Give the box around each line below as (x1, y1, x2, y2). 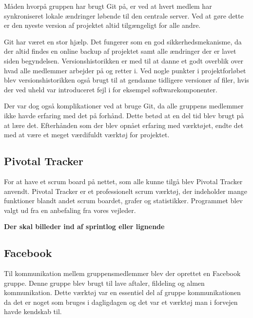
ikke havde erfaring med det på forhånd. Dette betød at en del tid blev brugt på (4, 110, 244, 120)
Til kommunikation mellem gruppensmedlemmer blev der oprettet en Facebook (4, 268, 241, 278)
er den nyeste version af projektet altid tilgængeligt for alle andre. (4, 20, 201, 30)
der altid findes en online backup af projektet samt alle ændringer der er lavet (4, 46, 236, 56)
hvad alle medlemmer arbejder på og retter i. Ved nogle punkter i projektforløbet (4, 65, 246, 75)
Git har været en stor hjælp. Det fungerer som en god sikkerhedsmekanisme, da (4, 36, 242, 46)
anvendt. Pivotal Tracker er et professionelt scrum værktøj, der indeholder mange (4, 186, 247, 196)
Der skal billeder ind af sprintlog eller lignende (4, 221, 165, 232)
